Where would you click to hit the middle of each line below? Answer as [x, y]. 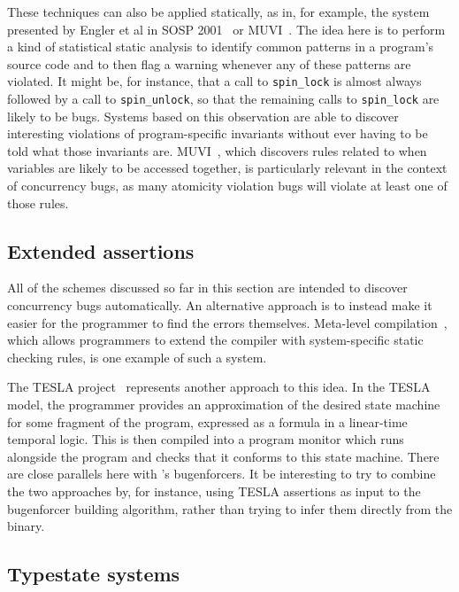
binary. [26, 526]
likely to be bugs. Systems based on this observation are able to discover [203, 116]
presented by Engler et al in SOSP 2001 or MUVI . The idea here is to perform [226, 29]
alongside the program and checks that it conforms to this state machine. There [223, 456]
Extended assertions [101, 250]
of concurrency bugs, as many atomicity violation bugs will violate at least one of [227, 186]
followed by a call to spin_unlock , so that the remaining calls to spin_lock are [223, 99]
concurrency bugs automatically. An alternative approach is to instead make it [220, 305]
